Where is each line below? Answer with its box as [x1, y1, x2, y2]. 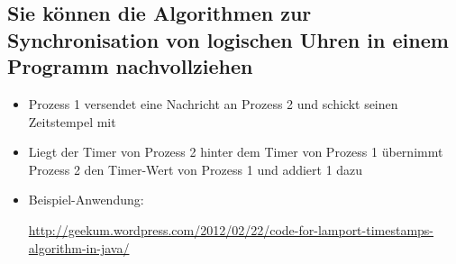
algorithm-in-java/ [28, 238, 130, 257]
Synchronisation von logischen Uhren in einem [7, 25, 449, 53]
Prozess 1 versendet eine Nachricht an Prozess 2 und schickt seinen [28, 94, 398, 113]
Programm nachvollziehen [7, 52, 253, 80]
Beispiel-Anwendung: [28, 190, 144, 209]
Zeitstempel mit [28, 112, 116, 131]
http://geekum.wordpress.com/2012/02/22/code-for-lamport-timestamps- [28, 220, 434, 239]
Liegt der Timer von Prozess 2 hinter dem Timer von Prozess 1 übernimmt [28, 142, 443, 161]
